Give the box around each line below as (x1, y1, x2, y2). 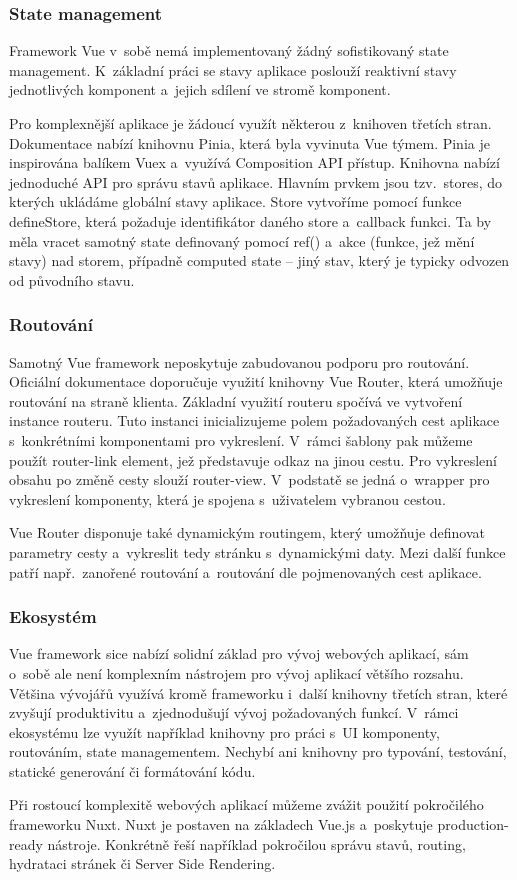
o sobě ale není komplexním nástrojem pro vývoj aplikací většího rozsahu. (9, 662, 464, 683)
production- (437, 814, 509, 835)
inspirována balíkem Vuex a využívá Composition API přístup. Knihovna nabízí (9, 152, 500, 173)
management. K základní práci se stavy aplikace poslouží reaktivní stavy (9, 59, 457, 80)
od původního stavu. (9, 269, 135, 290)
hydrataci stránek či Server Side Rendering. (9, 853, 276, 874)
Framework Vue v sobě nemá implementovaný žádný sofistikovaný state (9, 40, 449, 61)
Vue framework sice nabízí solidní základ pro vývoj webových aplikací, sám (9, 643, 469, 664)
